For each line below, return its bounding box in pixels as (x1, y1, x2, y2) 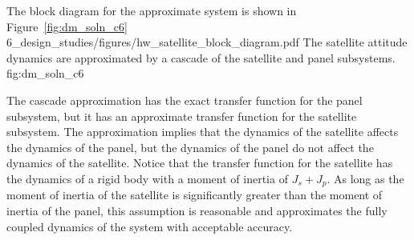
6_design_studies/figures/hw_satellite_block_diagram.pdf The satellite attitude (6, 34, 408, 50)
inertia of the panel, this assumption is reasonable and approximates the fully (6, 202, 388, 218)
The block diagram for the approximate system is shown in (6, 2, 297, 18)
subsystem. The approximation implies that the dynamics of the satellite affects (6, 123, 399, 140)
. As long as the (327, 170, 404, 186)
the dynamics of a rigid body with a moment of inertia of (6, 170, 288, 186)
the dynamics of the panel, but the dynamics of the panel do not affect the (6, 138, 374, 155)
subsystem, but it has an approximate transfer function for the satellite (6, 107, 357, 124)
